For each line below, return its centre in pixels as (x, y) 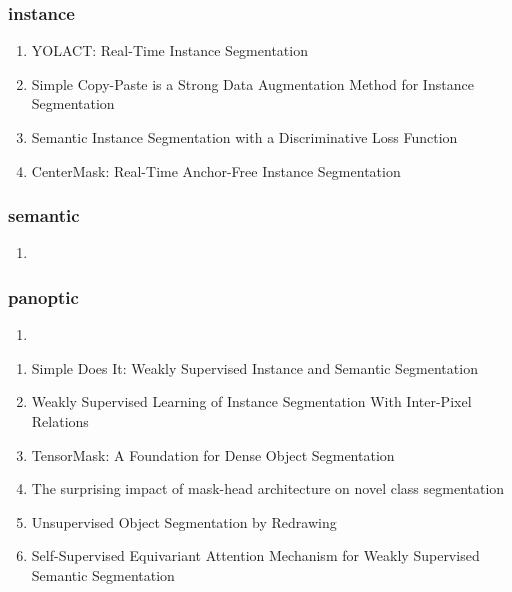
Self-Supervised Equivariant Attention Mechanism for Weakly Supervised (255, 555)
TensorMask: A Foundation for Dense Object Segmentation (213, 454)
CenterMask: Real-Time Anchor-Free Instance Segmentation (216, 170)
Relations (60, 421)
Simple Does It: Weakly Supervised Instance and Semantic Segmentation (254, 367)
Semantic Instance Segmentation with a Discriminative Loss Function (244, 137)
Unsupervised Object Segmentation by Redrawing (184, 521)
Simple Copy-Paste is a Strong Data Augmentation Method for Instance (252, 83)
